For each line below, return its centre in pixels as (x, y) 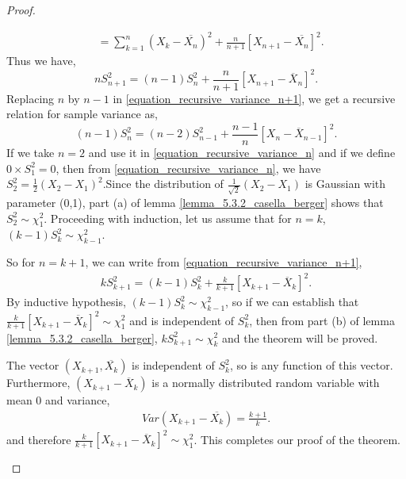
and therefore (39, 439)
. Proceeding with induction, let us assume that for (168, 218)
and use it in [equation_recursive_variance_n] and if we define (242, 153)
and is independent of (182, 320)
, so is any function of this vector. (311, 365)
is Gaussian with (345, 184)
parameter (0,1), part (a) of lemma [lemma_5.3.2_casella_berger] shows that (195, 202)
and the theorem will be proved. (300, 337)
